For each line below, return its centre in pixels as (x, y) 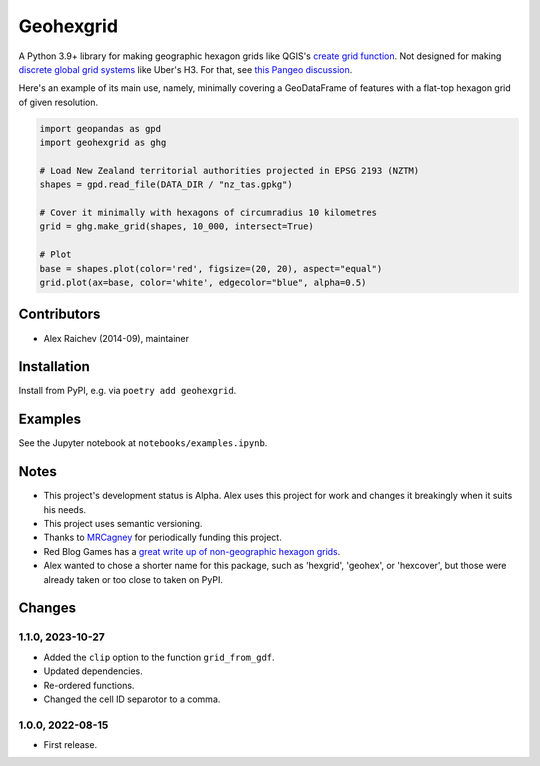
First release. (70, 745)
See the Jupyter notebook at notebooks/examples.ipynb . (143, 443)
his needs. (65, 509)
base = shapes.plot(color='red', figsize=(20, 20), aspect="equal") (211, 268)
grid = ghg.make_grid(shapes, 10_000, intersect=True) (176, 226)
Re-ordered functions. (89, 685)
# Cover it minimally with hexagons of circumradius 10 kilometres (208, 213)
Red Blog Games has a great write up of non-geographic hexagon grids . (192, 551)
